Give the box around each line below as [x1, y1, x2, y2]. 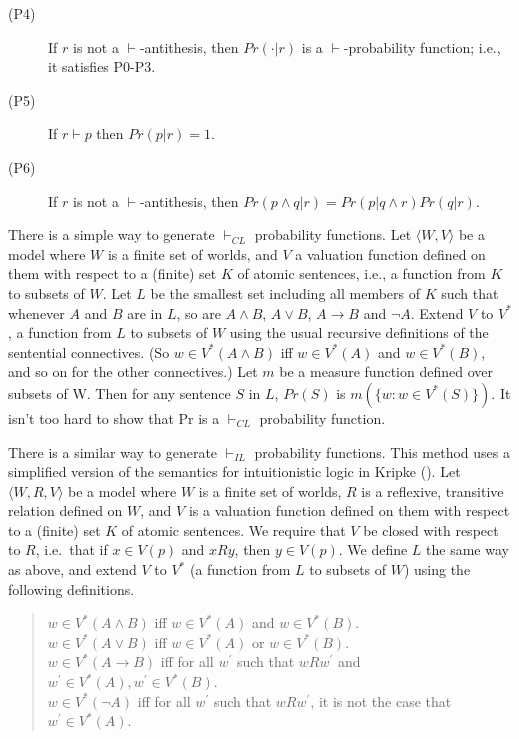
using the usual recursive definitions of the [229, 322, 489, 343]
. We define [338, 539, 408, 560]
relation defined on [8, 500, 123, 521]
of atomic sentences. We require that [121, 519, 346, 540]
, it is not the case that [310, 690, 452, 711]
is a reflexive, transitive [361, 480, 504, 501]
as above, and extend [8, 559, 137, 580]
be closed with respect [363, 519, 499, 540]
